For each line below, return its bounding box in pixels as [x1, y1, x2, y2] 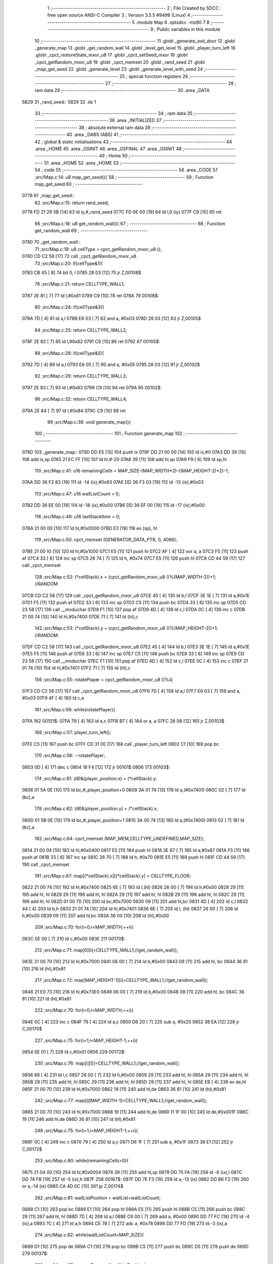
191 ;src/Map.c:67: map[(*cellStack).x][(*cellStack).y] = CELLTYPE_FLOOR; [34, 873, 192, 879]
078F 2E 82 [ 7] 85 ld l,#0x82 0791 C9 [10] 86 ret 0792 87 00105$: [22, 339, 160, 345]
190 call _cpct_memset [22, 861, 70, 867]
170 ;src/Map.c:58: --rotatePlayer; [34, 752, 106, 758]
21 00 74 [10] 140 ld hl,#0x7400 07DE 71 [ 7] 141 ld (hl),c [22, 613, 139, 619]
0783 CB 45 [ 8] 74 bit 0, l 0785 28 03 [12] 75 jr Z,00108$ [22, 269, 142, 276]
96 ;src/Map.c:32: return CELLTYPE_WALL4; [34, 396, 127, 402]
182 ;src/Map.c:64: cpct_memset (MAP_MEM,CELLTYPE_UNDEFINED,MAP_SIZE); [34, 836, 205, 842]
